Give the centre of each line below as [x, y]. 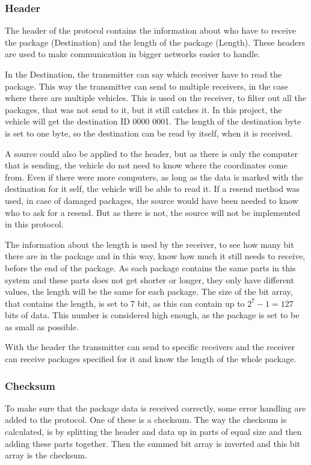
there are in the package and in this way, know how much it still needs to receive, [155, 256]
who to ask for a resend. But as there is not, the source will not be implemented [153, 212]
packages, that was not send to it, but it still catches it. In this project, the [143, 109]
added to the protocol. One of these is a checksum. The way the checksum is [146, 420]
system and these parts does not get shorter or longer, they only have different [149, 279]
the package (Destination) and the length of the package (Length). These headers [155, 42]
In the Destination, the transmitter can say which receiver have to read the [143, 74]
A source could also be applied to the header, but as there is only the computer [151, 153]
